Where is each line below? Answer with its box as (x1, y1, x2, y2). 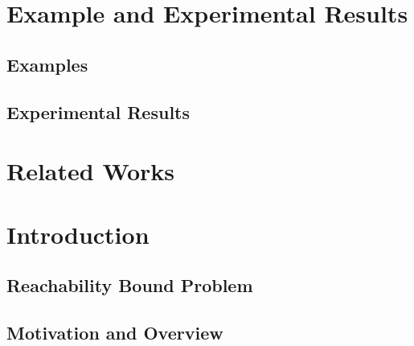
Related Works (6, 154, 175, 187)
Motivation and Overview (6, 319, 223, 344)
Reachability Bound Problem (6, 273, 253, 298)
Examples (6, 51, 88, 76)
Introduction (6, 217, 150, 250)
